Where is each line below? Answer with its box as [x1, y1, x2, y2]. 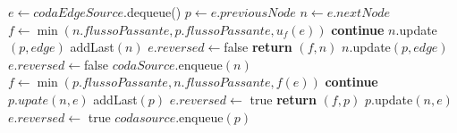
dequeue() [126, 3, 182, 21]
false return [224, 37, 292, 56]
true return [250, 89, 317, 108]
